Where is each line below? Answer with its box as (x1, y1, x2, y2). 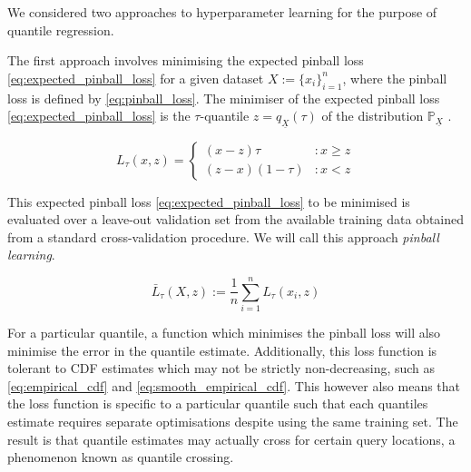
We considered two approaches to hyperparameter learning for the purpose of (7, 3, 437, 21)
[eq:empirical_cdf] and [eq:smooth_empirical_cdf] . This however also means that (7, 376, 461, 395)
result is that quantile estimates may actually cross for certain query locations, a (7, 429, 456, 448)
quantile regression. (7, 20, 114, 39)
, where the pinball (342, 68, 447, 87)
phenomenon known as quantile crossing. (7, 447, 234, 467)
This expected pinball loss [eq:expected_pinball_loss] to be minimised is (7, 192, 410, 211)
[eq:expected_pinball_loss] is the (7, 106, 191, 125)
